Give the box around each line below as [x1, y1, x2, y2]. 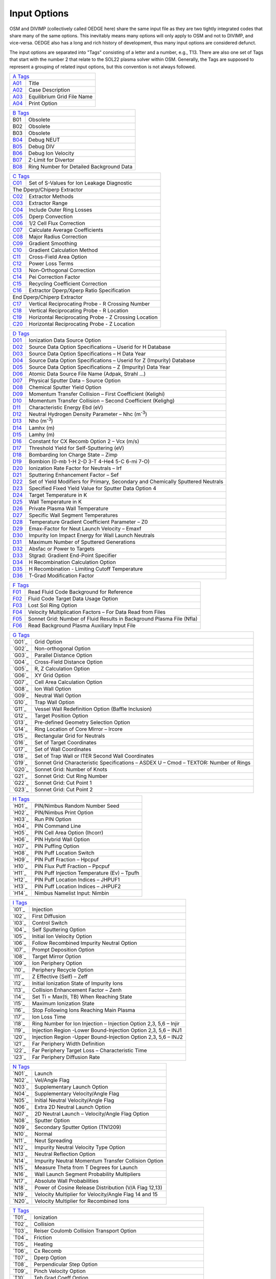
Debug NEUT [28, 136, 60, 143]
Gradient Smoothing [29, 239, 77, 247]
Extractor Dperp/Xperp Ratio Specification [29, 286, 130, 294]
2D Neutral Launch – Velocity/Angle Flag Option [34, 1110, 149, 1117]
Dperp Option [34, 1254, 66, 1261]
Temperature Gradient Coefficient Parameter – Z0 [29, 518, 148, 525]
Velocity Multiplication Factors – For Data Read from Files [28, 608, 166, 615]
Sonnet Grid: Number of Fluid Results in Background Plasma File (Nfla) [28, 615, 198, 622]
